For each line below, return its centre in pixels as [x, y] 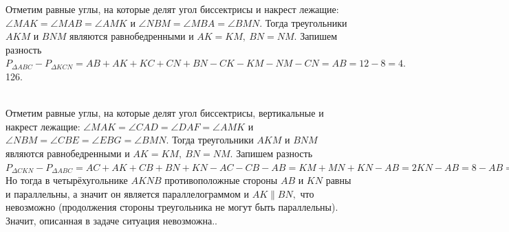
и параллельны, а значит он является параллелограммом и [127, 193]
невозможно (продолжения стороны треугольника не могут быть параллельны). [172, 207]
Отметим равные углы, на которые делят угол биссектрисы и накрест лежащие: [172, 9]
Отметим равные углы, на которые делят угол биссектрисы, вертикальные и [165, 113]
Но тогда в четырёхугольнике [67, 180]
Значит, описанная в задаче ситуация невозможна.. [111, 220]
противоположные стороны [221, 180]
